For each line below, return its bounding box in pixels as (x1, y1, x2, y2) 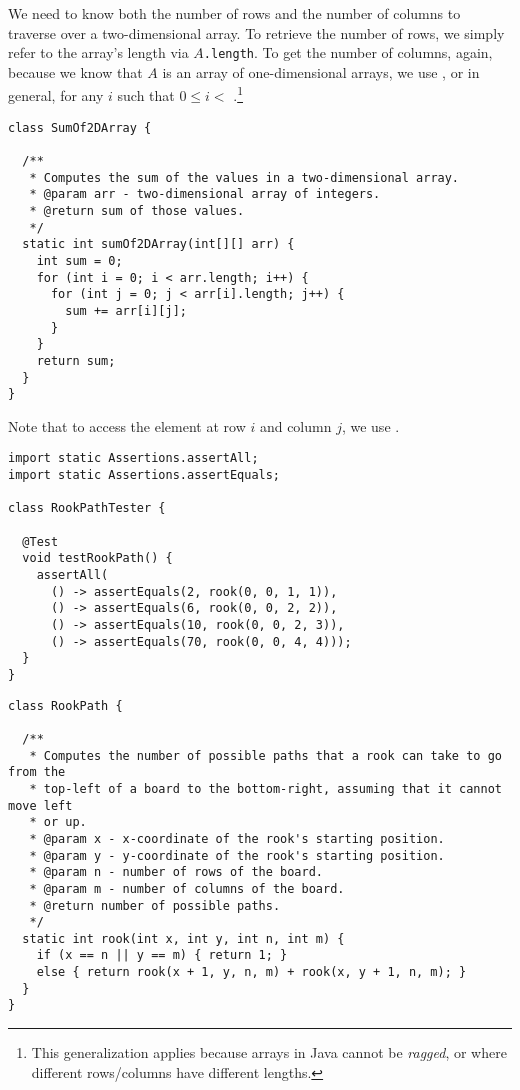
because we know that (8, 61, 143, 82)
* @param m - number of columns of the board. (29, 881, 345, 896)
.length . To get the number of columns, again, (203, 42, 493, 63)
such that (117, 85, 175, 106)
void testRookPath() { (22, 551, 173, 566)
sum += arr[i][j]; (65, 303, 187, 318)
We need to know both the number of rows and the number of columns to (8, 3, 461, 23)
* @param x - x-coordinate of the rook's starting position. (29, 831, 445, 846)
